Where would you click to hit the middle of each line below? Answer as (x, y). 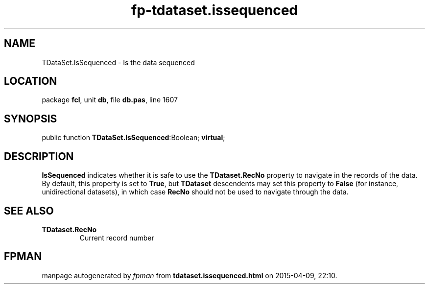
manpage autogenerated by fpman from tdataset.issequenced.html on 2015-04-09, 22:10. (190, 275)
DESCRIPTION (39, 156)
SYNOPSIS (31, 119)
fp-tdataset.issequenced (214, 10)
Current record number (117, 238)
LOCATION (31, 81)
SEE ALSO (29, 211)
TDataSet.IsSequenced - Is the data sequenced (118, 62)
